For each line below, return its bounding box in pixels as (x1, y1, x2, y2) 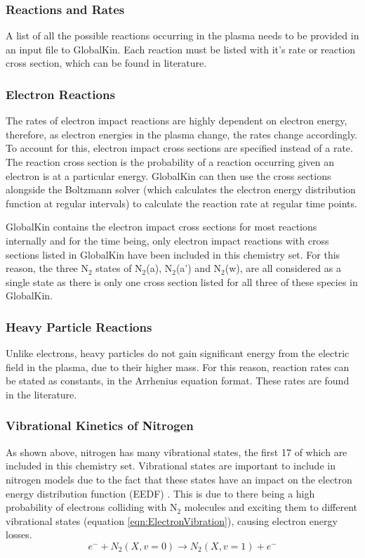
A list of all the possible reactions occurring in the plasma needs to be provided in (6, 28, 359, 43)
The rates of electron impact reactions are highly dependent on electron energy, (6, 113, 347, 128)
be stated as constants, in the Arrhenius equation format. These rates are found (6, 373, 350, 388)
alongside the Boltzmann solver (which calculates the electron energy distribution (6, 182, 356, 197)
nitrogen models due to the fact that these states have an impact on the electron (6, 472, 352, 486)
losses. (6, 527, 32, 542)
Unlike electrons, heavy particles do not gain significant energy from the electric (6, 346, 350, 361)
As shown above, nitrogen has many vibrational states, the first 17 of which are (6, 444, 347, 459)
